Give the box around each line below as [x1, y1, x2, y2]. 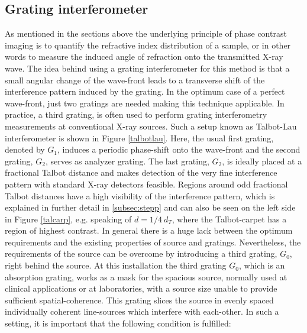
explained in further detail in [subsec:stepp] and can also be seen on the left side [5, 201, 296, 214]
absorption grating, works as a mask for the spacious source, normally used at [5, 270, 287, 283]
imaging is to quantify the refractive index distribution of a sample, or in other [5, 38, 291, 51]
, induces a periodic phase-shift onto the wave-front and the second [57, 143, 300, 156]
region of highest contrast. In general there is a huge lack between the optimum [5, 224, 293, 237]
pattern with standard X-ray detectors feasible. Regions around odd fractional [5, 177, 288, 190]
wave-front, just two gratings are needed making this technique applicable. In [5, 96, 285, 109]
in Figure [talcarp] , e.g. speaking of [5, 212, 132, 225]
